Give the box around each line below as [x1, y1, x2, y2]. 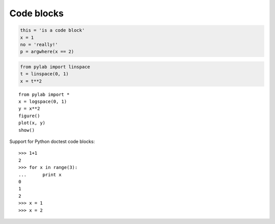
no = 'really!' [20, 41, 58, 47]
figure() [18, 113, 40, 119]
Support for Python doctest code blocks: [9, 138, 95, 145]
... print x [18, 172, 62, 178]
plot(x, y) [18, 120, 46, 126]
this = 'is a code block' [20, 27, 85, 33]
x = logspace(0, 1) [18, 99, 67, 104]
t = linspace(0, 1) [20, 71, 69, 77]
